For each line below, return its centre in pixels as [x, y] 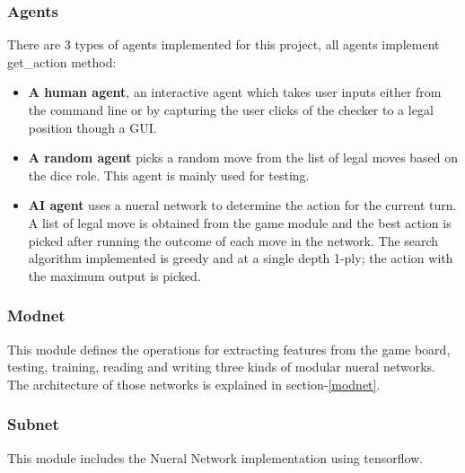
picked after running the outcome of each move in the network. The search [233, 240]
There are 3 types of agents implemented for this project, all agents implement [224, 44]
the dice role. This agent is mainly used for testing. [169, 175]
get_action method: [62, 61]
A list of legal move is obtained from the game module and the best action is [240, 222]
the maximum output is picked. [114, 275]
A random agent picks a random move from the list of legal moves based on [243, 158]
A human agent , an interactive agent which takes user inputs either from [235, 92]
